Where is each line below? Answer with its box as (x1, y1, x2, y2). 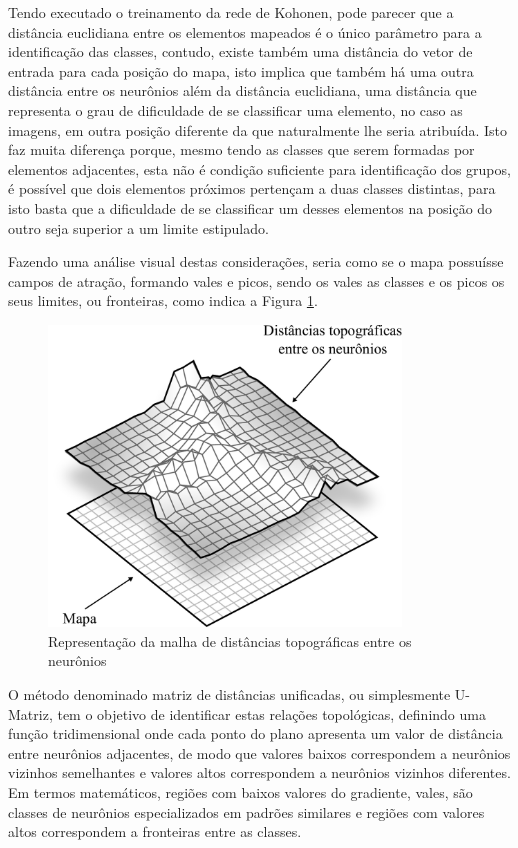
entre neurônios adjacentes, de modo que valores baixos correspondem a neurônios (8, 742, 511, 763)
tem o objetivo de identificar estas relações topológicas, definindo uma (57, 703, 486, 724)
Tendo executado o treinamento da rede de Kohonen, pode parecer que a (8, 2, 454, 22)
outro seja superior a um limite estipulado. (8, 217, 269, 238)
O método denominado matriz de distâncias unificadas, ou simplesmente (8, 684, 451, 705)
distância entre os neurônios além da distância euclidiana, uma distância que (8, 80, 477, 101)
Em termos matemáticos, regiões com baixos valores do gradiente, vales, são (8, 782, 473, 803)
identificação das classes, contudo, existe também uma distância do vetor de (8, 41, 473, 62)
